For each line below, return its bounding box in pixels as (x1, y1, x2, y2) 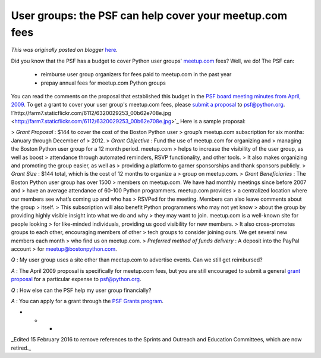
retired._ (11, 344, 32, 351)
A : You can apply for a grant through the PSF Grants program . (11, 297, 163, 304)
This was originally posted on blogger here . (11, 46, 118, 54)
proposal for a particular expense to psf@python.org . (11, 276, 141, 283)
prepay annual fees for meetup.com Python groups (40, 79, 166, 86)
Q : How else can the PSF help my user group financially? (11, 287, 152, 294)
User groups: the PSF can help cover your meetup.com (11, 9, 288, 22)
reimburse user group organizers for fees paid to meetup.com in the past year (40, 71, 232, 78)
